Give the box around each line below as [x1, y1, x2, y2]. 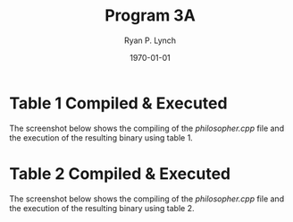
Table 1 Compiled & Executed [9, 93, 228, 113]
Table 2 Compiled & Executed [9, 163, 230, 184]
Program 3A [104, 5, 197, 26]
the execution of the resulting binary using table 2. [9, 202, 195, 213]
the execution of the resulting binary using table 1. [9, 132, 194, 143]
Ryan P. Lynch [123, 35, 177, 46]
